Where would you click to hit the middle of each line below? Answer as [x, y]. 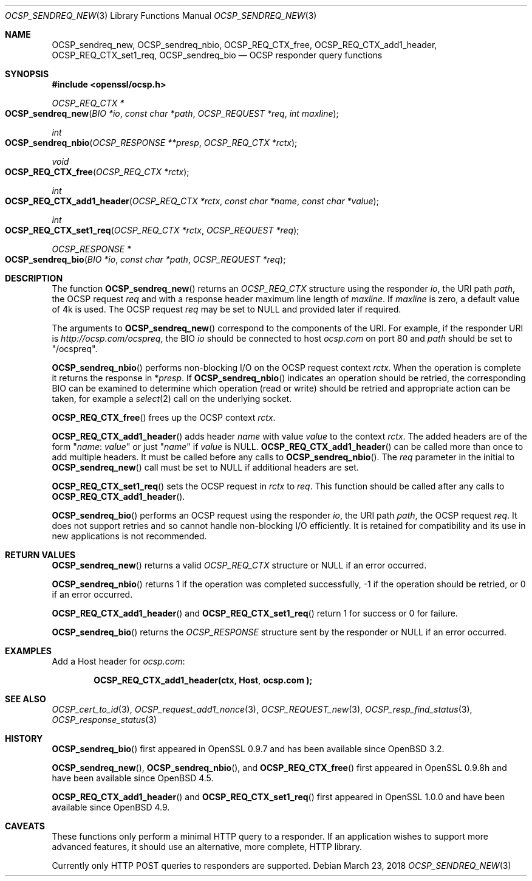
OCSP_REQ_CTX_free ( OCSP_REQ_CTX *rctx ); [97, 172]
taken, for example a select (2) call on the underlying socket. [172, 399]
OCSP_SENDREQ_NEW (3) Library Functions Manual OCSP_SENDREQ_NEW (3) [161, 16]
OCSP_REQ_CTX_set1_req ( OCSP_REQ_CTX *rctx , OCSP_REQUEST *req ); [152, 230]
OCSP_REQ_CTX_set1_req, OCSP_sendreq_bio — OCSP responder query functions [217, 55]
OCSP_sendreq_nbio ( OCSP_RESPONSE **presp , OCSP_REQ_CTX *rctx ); [151, 143]
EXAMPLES [28, 651]
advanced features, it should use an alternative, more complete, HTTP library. [207, 847]
